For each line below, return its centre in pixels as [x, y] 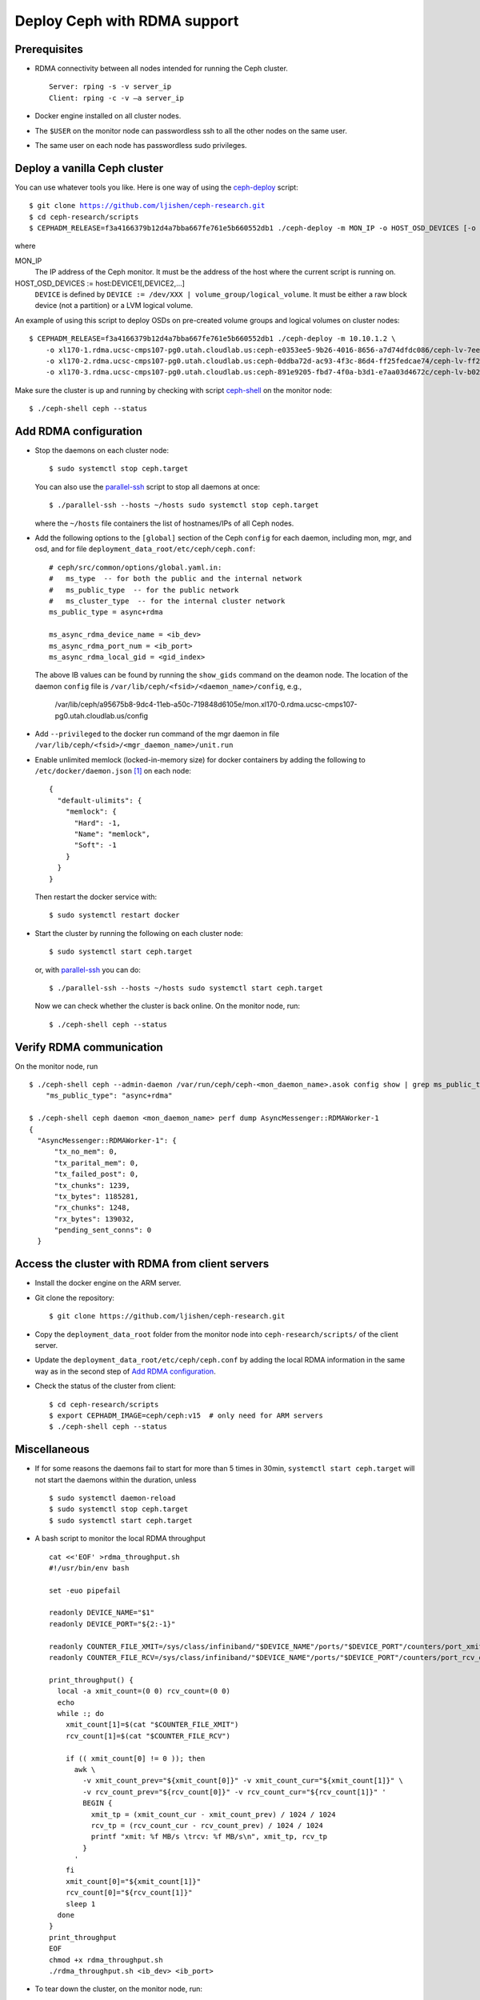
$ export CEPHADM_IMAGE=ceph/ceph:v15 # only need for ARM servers [186, 1415]
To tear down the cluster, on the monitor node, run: [119, 1989]
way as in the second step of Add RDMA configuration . [125, 1371]
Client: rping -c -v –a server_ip [116, 98]
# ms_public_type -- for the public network [144, 590]
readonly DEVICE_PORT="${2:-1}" [112, 1624]
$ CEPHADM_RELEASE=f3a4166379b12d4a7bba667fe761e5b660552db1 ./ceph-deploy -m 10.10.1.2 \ [212, 339]
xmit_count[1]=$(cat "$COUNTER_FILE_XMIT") [152, 1725]
